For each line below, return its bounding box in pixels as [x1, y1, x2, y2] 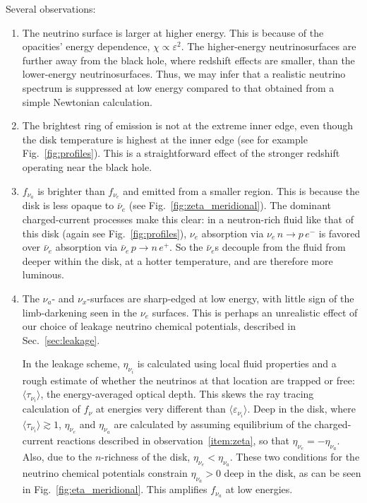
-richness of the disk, [101, 449, 191, 463]
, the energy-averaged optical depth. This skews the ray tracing [40, 386, 314, 401]
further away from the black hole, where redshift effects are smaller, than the [22, 52, 355, 67]
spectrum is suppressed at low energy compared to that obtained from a [22, 80, 335, 95]
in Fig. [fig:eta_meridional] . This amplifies [22, 482, 207, 497]
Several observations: [6, 1, 96, 16]
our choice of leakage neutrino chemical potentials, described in [22, 319, 296, 333]
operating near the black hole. [22, 159, 152, 174]
